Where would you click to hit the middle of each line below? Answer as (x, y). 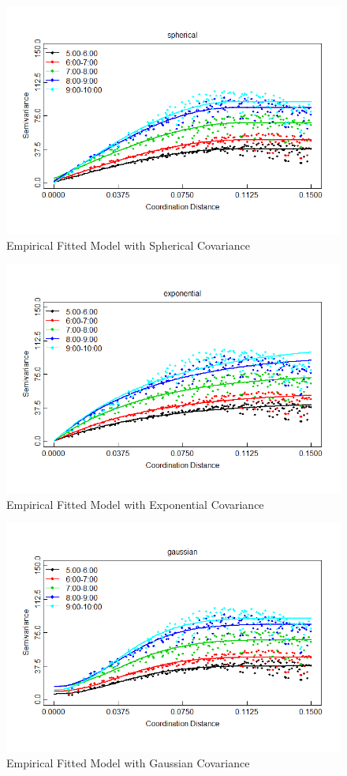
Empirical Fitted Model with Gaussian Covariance (128, 762)
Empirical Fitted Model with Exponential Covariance (135, 504)
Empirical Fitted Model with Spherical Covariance (128, 245)
